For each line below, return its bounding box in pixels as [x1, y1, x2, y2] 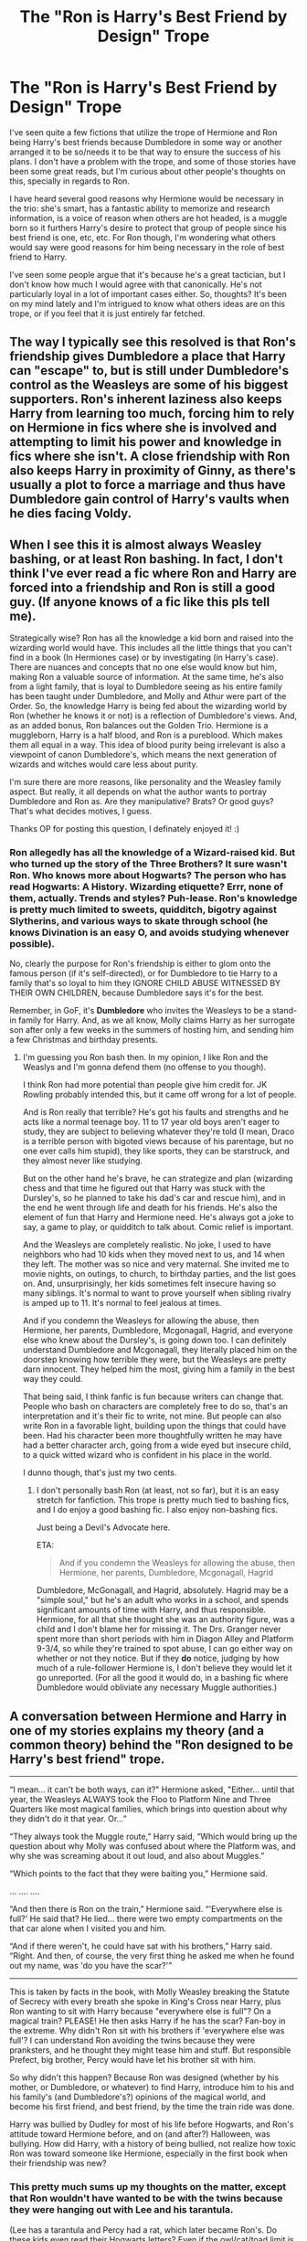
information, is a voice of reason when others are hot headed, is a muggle [9, 212, 288, 223]
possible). [9, 938, 56, 951]
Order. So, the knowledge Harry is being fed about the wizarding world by [9, 701, 288, 712]
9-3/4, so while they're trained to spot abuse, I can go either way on [36, 1643, 293, 1654]
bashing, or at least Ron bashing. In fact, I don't [9, 551, 283, 567]
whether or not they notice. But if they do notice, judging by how [36, 1652, 280, 1664]
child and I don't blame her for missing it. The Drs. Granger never [36, 1624, 281, 1635]
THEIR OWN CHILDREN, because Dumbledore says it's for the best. [9, 987, 265, 998]
